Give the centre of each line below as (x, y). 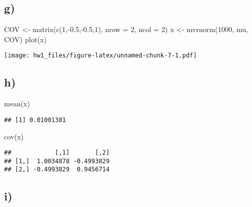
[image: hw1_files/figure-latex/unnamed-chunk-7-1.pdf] (101, 56)
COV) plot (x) (25, 39)
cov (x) (14, 136)
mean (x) (17, 104)
